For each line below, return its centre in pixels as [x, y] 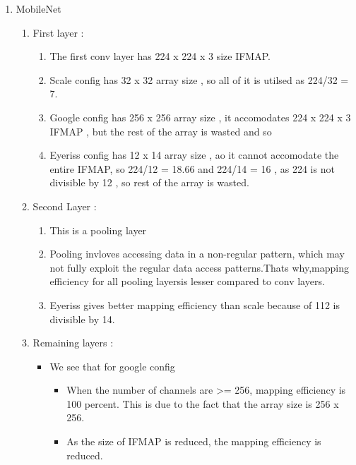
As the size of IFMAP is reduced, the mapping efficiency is [194, 441]
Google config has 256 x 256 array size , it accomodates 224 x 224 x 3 [200, 117]
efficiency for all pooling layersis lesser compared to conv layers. [187, 281]
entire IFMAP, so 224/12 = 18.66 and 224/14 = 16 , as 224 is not [192, 168]
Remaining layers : [73, 343]
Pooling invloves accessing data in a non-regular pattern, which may [197, 254]
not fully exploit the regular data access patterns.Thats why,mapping [199, 267]
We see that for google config [112, 366]
